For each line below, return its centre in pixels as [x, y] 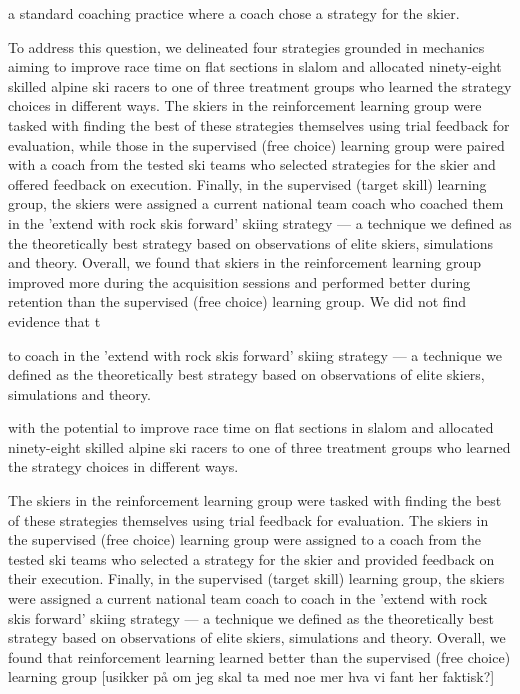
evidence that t [54, 320]
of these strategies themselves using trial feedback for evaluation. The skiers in [248, 519]
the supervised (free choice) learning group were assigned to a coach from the [245, 539]
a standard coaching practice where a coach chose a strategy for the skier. [234, 13]
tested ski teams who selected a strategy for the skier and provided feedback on [251, 558]
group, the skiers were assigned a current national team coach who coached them [256, 203]
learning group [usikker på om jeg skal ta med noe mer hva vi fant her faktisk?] [251, 676]
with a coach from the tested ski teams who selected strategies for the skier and [252, 164]
